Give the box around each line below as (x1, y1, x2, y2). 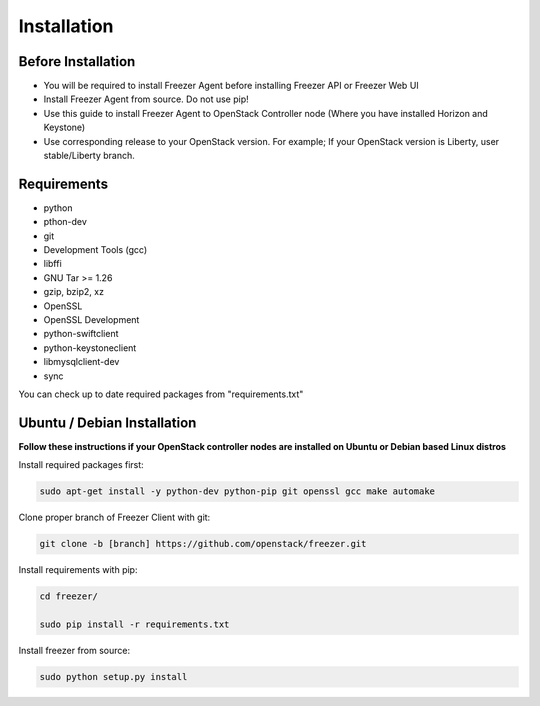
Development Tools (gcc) (43, 244, 148, 256)
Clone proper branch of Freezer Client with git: (18, 511, 211, 524)
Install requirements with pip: (18, 564, 138, 576)
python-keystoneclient (43, 341, 137, 354)
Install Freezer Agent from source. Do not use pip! (43, 93, 249, 105)
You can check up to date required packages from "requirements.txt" (18, 388, 304, 400)
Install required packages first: (18, 459, 144, 471)
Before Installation (18, 53, 136, 70)
